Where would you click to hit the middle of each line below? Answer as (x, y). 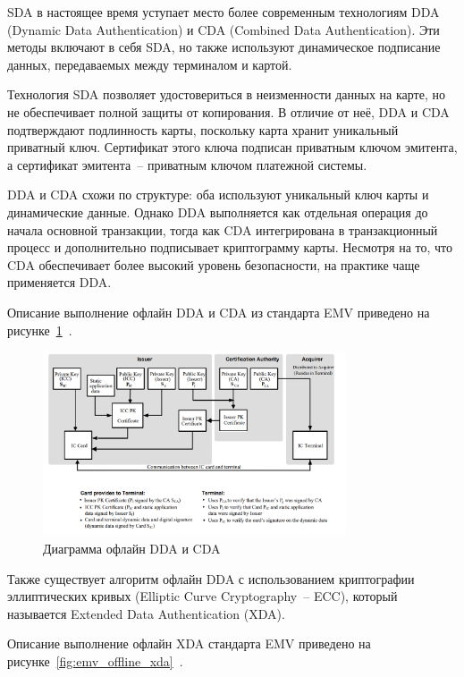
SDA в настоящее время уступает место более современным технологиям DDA (224, 12)
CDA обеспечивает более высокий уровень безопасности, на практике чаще (214, 264)
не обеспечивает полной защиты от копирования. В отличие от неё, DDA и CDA (228, 111)
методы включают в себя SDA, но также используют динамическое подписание (224, 47)
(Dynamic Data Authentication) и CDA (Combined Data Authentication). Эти (224, 29)
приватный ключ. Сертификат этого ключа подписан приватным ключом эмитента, (232, 147)
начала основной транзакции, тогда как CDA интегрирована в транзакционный (223, 229)
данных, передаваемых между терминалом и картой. (150, 64)
